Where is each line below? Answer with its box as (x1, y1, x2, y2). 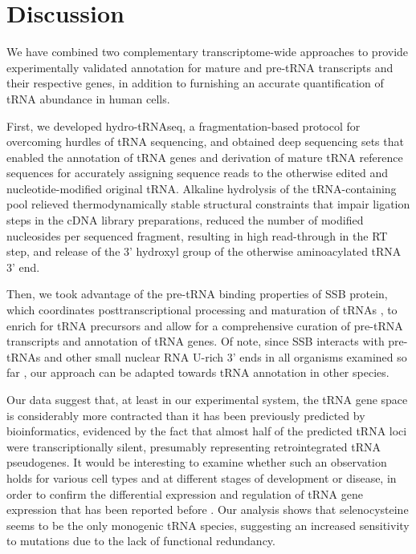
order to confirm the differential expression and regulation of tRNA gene (6, 485, 363, 502)
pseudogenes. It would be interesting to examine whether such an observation (6, 454, 387, 471)
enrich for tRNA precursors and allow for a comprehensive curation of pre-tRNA (6, 317, 403, 334)
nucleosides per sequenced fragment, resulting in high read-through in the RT (6, 227, 388, 244)
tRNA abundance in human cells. (6, 90, 170, 107)
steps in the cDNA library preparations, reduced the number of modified (6, 212, 364, 228)
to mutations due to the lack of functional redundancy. (6, 532, 275, 549)
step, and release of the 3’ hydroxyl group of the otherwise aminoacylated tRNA (6, 243, 402, 260)
